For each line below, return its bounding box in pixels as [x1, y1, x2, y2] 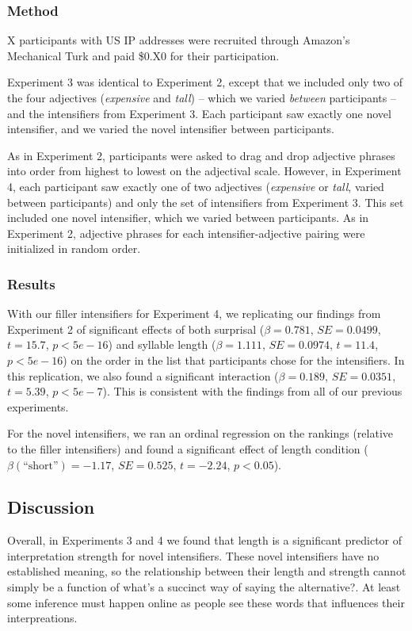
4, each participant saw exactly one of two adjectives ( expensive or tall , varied [7, 178, 384, 194]
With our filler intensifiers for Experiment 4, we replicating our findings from [7, 305, 381, 322]
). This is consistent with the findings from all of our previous [102, 383, 402, 400]
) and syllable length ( [108, 336, 216, 353]
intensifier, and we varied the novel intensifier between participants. [7, 120, 334, 137]
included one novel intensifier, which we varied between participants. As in [7, 209, 369, 226]
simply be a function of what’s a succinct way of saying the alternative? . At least [7, 579, 401, 595]
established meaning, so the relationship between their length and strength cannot [7, 563, 406, 579]
